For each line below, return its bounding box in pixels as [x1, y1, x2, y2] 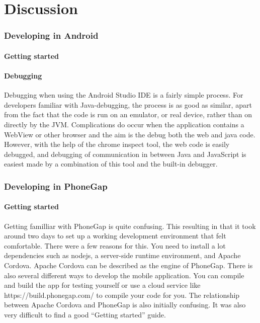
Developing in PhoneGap [4, 180, 108, 192]
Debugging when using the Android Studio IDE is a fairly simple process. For [4, 90, 243, 100]
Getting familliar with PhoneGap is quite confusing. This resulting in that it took [4, 220, 256, 231]
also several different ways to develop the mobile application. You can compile [4, 270, 244, 280]
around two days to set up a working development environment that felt [4, 230, 226, 241]
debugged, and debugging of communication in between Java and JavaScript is [4, 148, 246, 159]
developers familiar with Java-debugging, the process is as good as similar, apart [4, 99, 252, 110]
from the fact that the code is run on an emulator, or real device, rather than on [4, 109, 252, 120]
